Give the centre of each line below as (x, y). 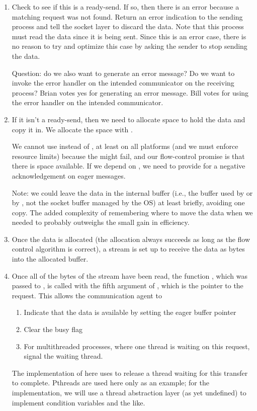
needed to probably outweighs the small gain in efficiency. (101, 222)
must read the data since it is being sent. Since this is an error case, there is (129, 36)
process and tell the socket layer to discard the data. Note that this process (128, 26)
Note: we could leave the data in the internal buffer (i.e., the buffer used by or (132, 192)
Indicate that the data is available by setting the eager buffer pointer (130, 312)
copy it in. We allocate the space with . (72, 129)
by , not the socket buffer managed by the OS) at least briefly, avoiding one (128, 202)
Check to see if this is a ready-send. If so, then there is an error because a (125, 7)
